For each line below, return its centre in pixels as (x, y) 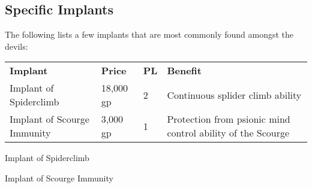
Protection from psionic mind (229, 119)
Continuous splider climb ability (234, 95)
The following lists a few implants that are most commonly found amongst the (149, 34)
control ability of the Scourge (228, 133)
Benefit (184, 71)
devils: (16, 46)
